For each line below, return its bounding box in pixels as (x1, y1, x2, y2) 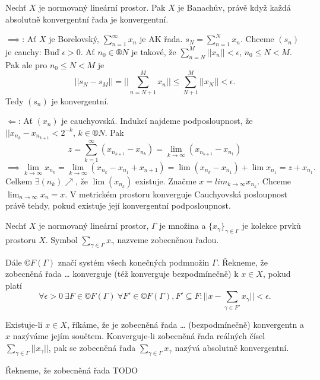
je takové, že (131, 45, 176, 58)
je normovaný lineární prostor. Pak (39, 1, 166, 13)
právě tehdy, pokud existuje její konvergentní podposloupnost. (5, 199, 231, 212)
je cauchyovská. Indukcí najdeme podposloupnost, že (61, 114, 253, 127)
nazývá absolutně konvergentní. (175, 341, 289, 353)
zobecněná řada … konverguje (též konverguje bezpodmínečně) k (5, 267, 239, 280)
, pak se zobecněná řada (48, 341, 136, 353)
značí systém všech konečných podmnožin (58, 256, 210, 268)
